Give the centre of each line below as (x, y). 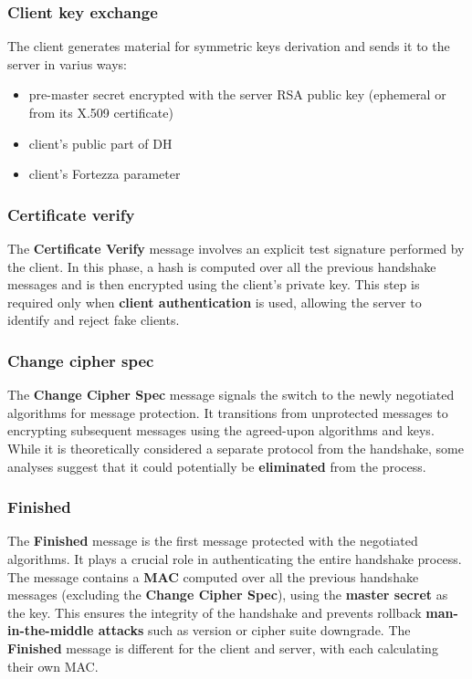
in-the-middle (51, 630)
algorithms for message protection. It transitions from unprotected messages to (228, 412)
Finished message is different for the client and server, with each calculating (223, 648)
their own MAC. (53, 666)
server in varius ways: (67, 63)
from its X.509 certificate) (101, 112)
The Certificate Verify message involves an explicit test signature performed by (236, 248)
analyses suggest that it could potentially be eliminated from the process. (217, 466)
